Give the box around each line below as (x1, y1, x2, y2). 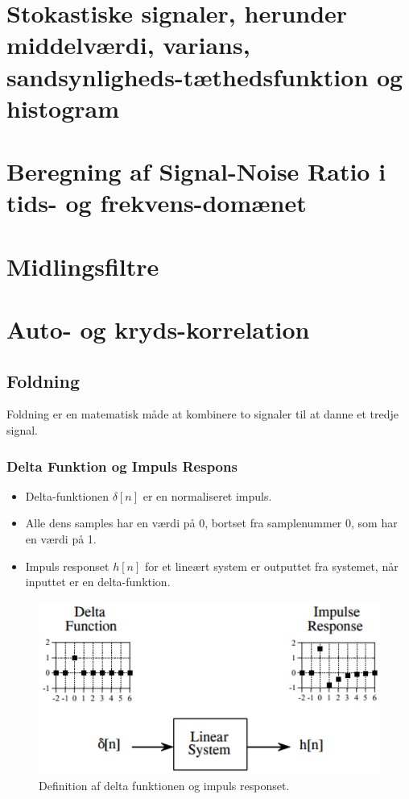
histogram (6, 91, 120, 124)
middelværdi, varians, (6, 28, 250, 61)
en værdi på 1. (25, 531, 97, 547)
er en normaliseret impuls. (143, 487, 272, 504)
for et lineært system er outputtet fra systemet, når (144, 557, 399, 574)
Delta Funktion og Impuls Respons (6, 456, 238, 476)
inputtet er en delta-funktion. (25, 573, 171, 590)
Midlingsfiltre (6, 249, 159, 282)
